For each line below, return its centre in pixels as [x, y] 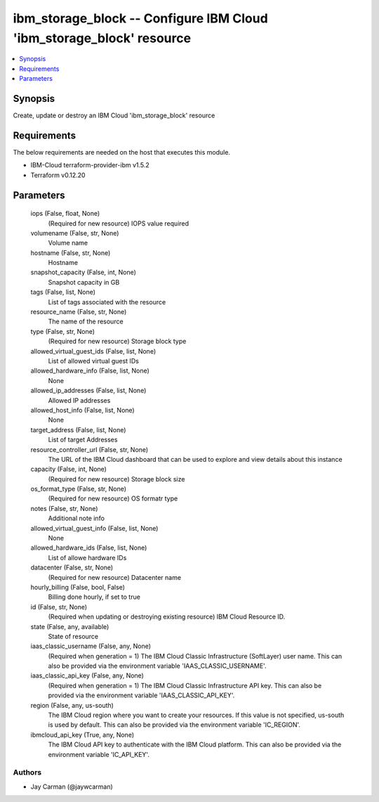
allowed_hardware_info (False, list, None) [90, 371]
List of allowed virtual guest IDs [94, 361]
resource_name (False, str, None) [79, 312]
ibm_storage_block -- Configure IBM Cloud [140, 18]
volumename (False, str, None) [75, 233]
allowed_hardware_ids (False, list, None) [89, 548]
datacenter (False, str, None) [72, 568]
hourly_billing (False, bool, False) [78, 587]
